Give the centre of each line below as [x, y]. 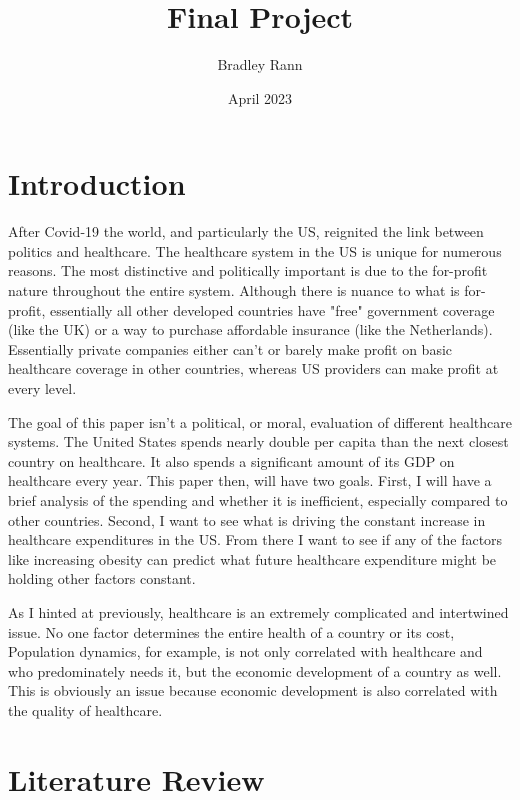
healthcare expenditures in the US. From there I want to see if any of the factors [255, 539]
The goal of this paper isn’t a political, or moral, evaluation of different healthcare [260, 421]
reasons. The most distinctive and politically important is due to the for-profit [248, 270]
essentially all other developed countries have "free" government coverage [272, 309]
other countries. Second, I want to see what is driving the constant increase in [247, 519]
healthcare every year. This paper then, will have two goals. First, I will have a [250, 480]
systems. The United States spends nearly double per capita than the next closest [258, 441]
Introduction [97, 183]
